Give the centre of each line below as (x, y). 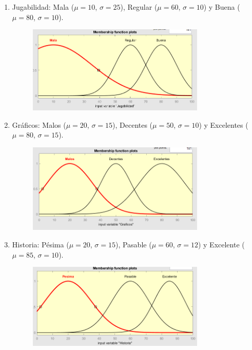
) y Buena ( (222, 7)
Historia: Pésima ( (41, 244)
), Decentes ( (133, 124)
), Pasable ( (133, 244)
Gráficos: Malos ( (39, 124)
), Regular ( (139, 7)
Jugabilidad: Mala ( (43, 7)
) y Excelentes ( (224, 124)
